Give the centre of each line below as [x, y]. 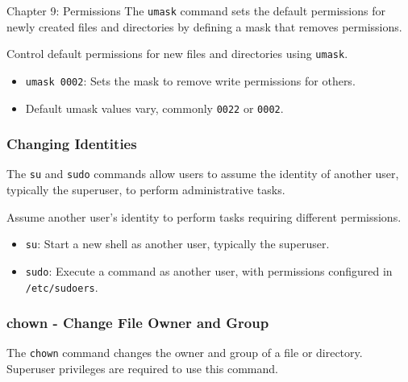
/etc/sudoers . [62, 286]
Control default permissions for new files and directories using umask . [177, 54]
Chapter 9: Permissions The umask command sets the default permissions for [196, 10]
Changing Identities [72, 144]
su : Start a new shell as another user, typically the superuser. [177, 244]
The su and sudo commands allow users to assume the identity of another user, [203, 174]
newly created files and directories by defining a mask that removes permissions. [204, 26]
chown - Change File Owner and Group [138, 323]
